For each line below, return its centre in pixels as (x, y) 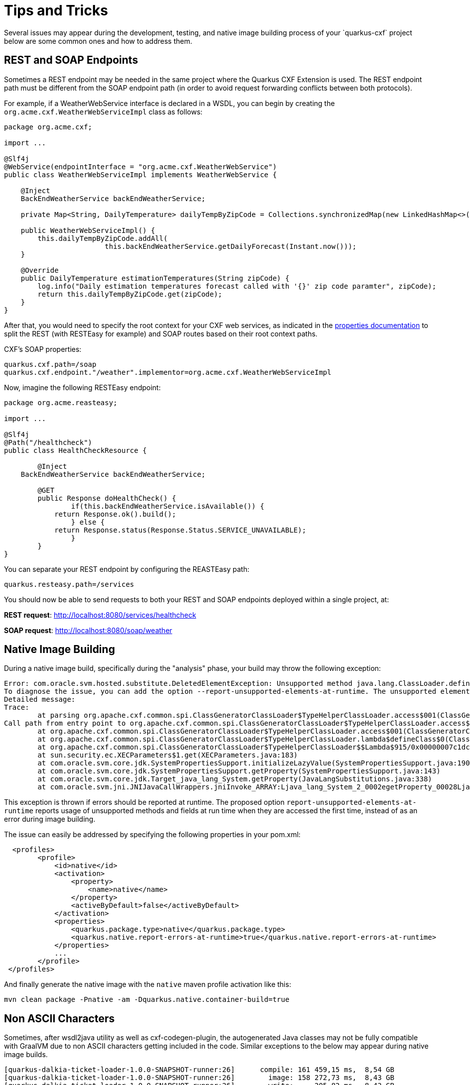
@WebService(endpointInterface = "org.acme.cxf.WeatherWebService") (140, 166)
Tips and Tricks (56, 10)
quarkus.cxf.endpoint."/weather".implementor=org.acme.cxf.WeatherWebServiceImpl (168, 372)
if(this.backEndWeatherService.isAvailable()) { (168, 506)
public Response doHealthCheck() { (107, 498)
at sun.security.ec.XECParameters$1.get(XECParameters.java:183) (168, 755)
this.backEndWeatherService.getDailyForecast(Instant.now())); (231, 246)
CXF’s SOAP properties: (43, 349)
